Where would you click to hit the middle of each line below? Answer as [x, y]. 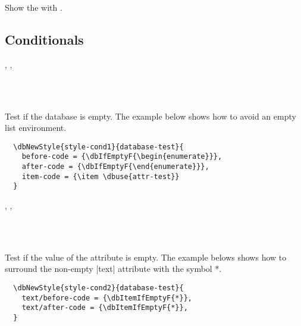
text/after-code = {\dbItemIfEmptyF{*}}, [105, 308]
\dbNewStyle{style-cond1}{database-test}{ [98, 147]
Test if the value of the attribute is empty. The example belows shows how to [146, 257]
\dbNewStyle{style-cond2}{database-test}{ [98, 288]
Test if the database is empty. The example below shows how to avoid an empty [150, 116]
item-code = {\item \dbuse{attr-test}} [101, 176]
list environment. [36, 128]
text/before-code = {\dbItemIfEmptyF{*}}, [107, 298]
